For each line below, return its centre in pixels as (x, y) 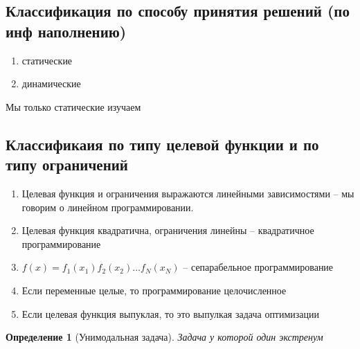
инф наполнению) (66, 31)
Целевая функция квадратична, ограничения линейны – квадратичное (168, 230)
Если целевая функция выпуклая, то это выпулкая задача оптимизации (171, 313)
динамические (51, 83)
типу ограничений (67, 164)
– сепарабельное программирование (258, 267)
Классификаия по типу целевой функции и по (162, 144)
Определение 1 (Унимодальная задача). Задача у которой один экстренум (164, 337)
